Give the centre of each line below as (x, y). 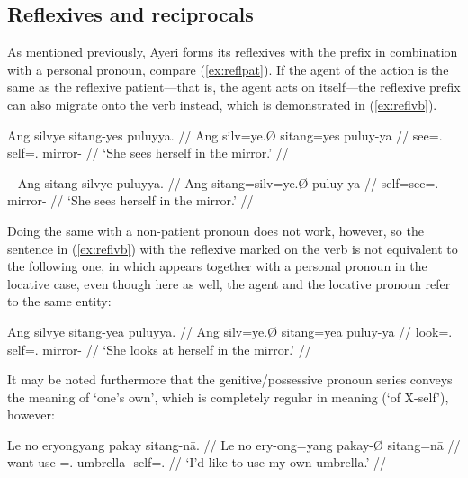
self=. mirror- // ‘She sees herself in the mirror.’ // (148, 153)
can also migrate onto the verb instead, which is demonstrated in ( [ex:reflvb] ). (222, 104)
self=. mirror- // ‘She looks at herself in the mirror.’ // (159, 349)
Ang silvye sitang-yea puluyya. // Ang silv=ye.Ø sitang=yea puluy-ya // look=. (230, 331)
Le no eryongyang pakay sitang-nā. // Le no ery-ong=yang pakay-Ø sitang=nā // (234, 444)
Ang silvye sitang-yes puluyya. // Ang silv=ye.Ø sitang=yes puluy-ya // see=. (225, 135)
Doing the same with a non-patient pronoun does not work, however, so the (216, 230)
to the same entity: (59, 301)
